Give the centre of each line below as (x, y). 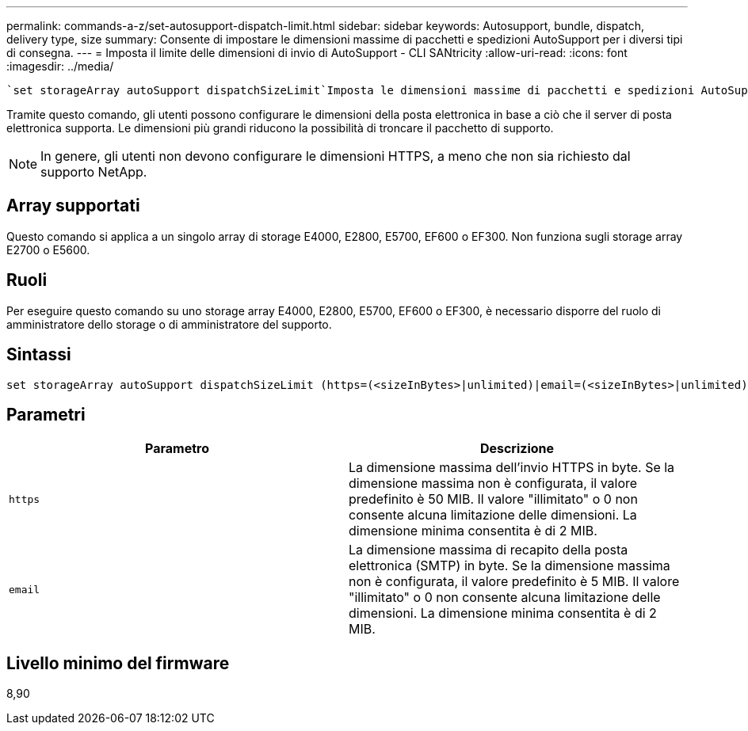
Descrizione (517, 449)
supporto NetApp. (94, 172)
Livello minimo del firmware (118, 663)
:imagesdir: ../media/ (60, 66)
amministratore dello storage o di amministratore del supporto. (169, 324)
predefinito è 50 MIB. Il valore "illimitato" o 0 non (493, 499)
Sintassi (39, 355)
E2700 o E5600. (48, 249)
